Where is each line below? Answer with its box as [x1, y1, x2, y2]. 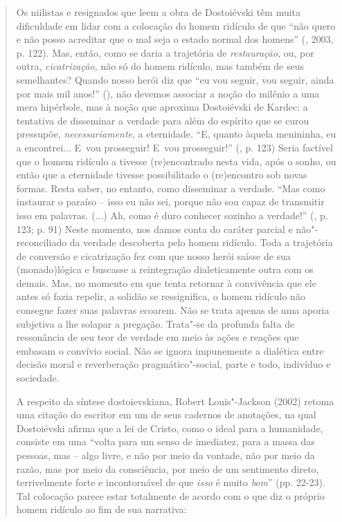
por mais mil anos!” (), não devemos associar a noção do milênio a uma [16, 86, 320, 100]
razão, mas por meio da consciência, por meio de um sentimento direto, [16, 461, 319, 476]
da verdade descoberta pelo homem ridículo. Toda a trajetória [69, 235, 333, 250]
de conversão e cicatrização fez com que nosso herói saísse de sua [16, 248, 291, 263]
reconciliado [16, 235, 67, 250]
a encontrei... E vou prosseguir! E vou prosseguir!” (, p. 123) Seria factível [16, 140, 333, 154]
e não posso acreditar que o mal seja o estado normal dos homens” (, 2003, [16, 32, 334, 46]
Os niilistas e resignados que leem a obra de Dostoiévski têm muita [16, 5, 301, 19]
